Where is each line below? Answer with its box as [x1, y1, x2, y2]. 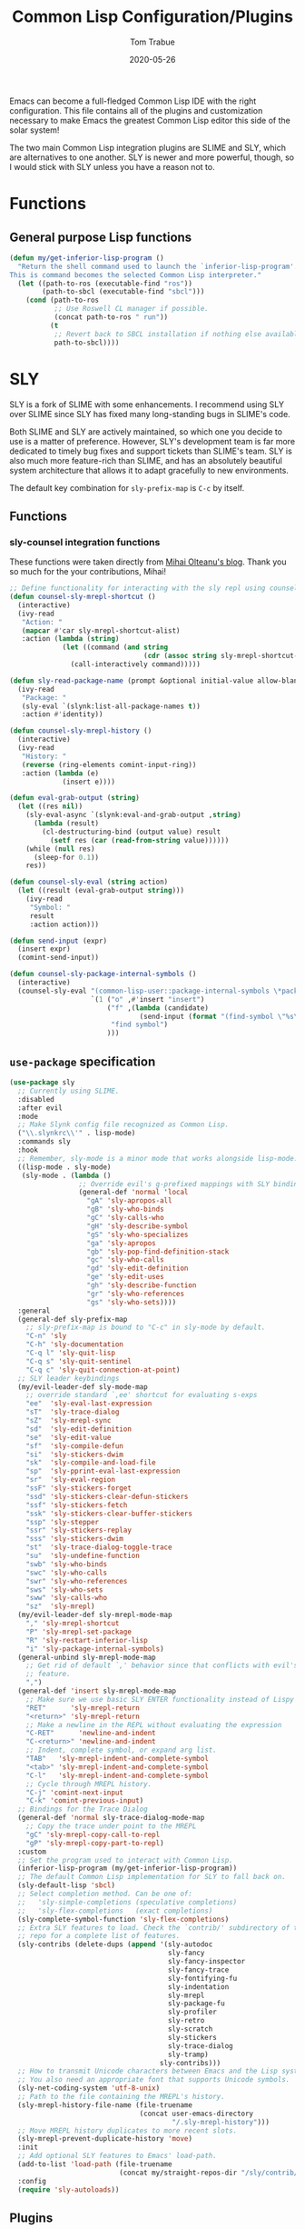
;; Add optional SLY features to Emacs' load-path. [17, 2152, 218, 2161]
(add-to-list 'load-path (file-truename [17, 2160, 172, 2169]
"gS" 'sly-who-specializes [86, 1230, 189, 1239]
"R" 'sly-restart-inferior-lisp [25, 1635, 148, 1644]
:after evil [17, 1103, 64, 1113]
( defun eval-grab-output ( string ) [9, 794, 141, 803]
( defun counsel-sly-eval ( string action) [9, 877, 169, 887]
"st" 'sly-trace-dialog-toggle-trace [25, 1543, 172, 1552]
